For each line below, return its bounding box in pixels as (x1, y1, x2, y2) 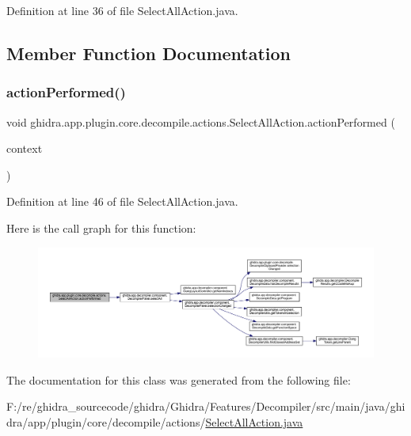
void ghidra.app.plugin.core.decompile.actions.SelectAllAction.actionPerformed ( (6, 113, 395, 130)
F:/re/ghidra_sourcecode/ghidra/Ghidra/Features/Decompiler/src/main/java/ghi (6, 398, 405, 415)
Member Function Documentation (6, 40, 291, 65)
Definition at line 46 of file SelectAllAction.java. (6, 193, 238, 210)
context (6, 140, 43, 157)
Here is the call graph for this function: (6, 219, 196, 236)
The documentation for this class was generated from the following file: (6, 371, 351, 388)
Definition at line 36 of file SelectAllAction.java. (6, 2, 238, 18)
